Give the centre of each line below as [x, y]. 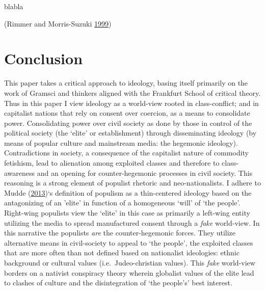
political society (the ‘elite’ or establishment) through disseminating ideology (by [130, 133]
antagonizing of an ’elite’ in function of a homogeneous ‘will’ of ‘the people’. [122, 203]
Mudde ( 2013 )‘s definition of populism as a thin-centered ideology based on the [128, 192]
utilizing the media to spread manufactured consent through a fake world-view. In [132, 222]
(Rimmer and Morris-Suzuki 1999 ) [58, 23]
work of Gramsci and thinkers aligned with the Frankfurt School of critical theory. [132, 92]
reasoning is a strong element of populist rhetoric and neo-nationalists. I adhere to [132, 183]
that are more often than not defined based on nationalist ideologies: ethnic [122, 253]
